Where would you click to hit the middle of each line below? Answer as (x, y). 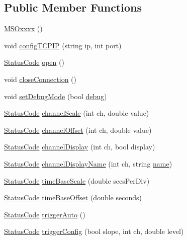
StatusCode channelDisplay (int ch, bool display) (80, 147)
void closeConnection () (40, 79)
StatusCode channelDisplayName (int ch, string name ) (88, 163)
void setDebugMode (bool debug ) (56, 96)
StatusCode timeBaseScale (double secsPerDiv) (77, 180)
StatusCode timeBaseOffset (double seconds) (73, 197)
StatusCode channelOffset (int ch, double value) (78, 130)
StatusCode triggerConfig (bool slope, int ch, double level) (94, 231)
